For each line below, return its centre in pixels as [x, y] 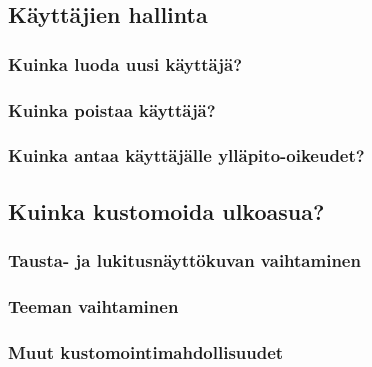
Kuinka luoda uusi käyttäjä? [125, 63]
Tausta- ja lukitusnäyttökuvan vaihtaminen [184, 260]
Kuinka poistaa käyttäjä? [112, 109]
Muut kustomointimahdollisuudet [146, 351]
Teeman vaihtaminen [93, 305]
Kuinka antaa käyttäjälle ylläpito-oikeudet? [186, 155]
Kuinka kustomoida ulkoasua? [166, 210]
